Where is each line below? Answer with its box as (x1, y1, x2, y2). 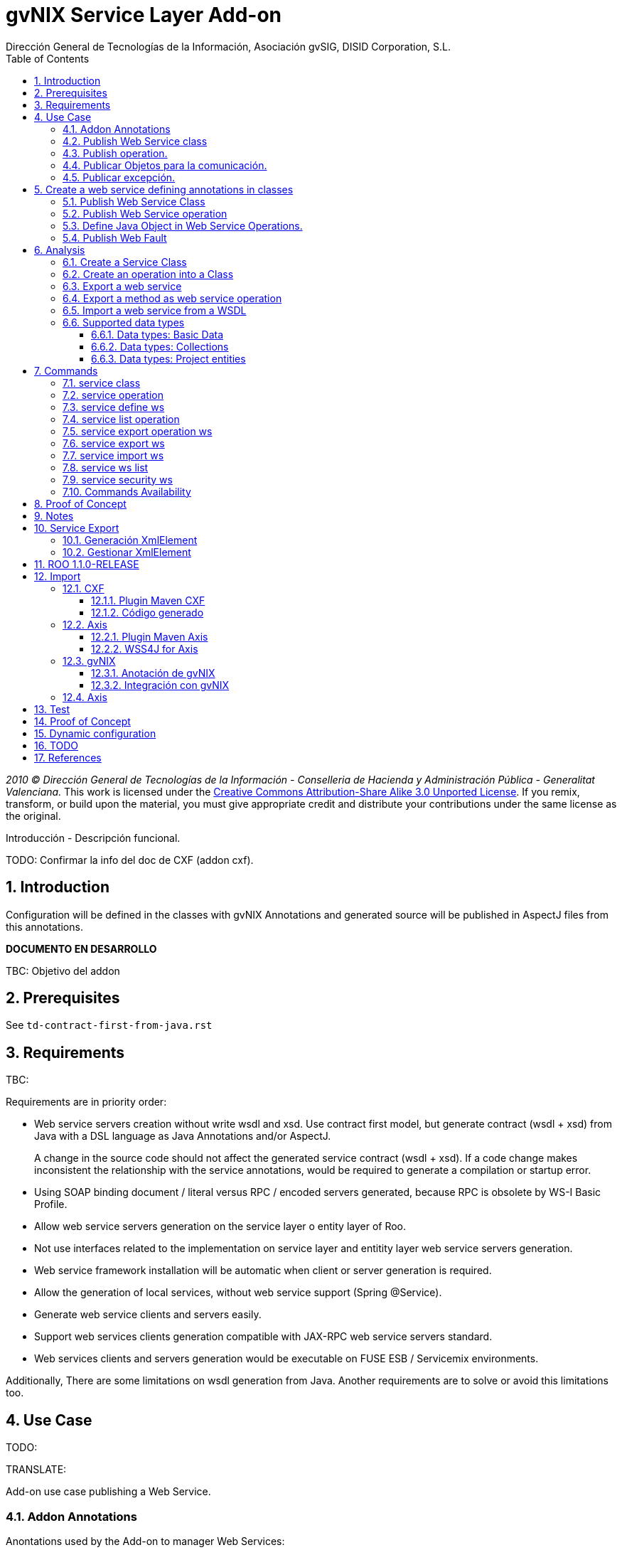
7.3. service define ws (63, 400, 165, 413)
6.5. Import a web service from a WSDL (63, 304, 247, 316)
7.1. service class (63, 376, 141, 389)
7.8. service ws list (63, 461, 149, 474)
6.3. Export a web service (63, 279, 182, 292)
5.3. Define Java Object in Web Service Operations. (63, 219, 303, 232)
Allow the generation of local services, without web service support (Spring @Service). (34, 1286, 442, 1299)
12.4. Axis (63, 690, 107, 703)
